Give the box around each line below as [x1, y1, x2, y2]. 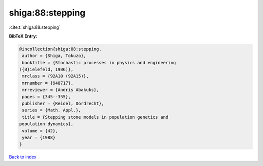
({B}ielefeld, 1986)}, [19, 67, 74, 73]
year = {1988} [22, 135, 56, 140]
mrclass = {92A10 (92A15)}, [22, 74, 89, 79]
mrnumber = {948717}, [22, 80, 74, 86]
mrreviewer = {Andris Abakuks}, [22, 87, 99, 92]
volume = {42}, [22, 128, 58, 133]
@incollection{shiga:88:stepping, [19, 46, 102, 52]
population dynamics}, [19, 121, 74, 127]
